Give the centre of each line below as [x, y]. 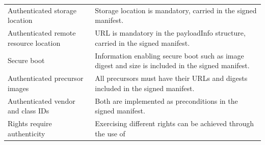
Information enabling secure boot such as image [169, 55]
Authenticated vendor [42, 100]
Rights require [30, 123]
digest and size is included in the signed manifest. [172, 65]
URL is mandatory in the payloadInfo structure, [170, 33]
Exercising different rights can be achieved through [174, 123]
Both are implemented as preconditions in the [166, 100]
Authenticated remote [42, 33]
